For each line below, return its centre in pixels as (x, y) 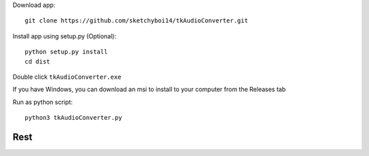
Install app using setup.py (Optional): (64, 36)
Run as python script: (43, 102)
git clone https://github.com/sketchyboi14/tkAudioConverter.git (137, 21)
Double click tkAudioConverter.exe (67, 77)
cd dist (38, 61)
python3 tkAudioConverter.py (73, 118)
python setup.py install (66, 52)
